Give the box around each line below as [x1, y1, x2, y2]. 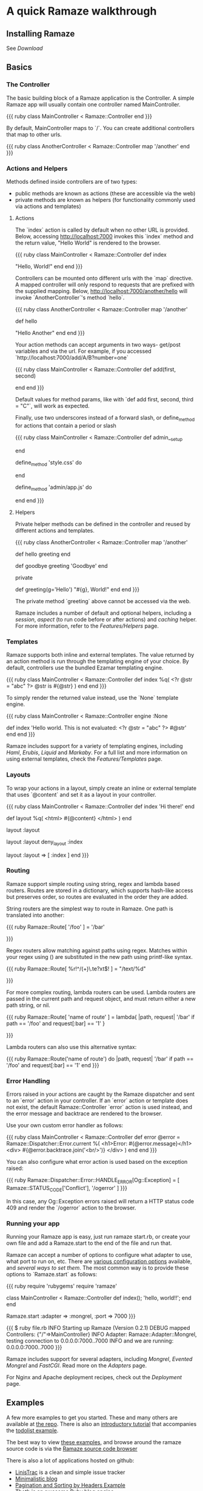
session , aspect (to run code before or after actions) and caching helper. [15, 616, 197, 623]
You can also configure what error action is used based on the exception [6, 1158, 188, 1166]
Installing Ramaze [6, 29, 75, 39]
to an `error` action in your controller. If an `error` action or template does [6, 1097, 188, 1104]
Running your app [6, 1219, 60, 1228]
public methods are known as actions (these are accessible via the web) [15, 190, 196, 197]
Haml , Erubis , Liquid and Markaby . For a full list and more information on [6, 749, 188, 756]
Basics [6, 62, 32, 72]
